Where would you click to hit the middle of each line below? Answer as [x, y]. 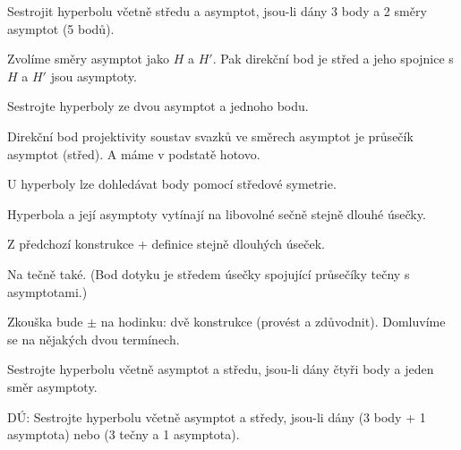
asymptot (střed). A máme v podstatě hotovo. [134, 153]
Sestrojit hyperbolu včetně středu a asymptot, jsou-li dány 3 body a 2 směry [217, 11]
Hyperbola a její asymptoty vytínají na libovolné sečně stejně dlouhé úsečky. [217, 213]
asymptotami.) [47, 291]
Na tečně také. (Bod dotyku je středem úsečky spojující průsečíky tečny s [209, 273]
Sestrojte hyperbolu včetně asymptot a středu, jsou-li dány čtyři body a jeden [221, 369]
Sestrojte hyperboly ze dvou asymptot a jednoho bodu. [158, 106]
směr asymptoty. [52, 386]
